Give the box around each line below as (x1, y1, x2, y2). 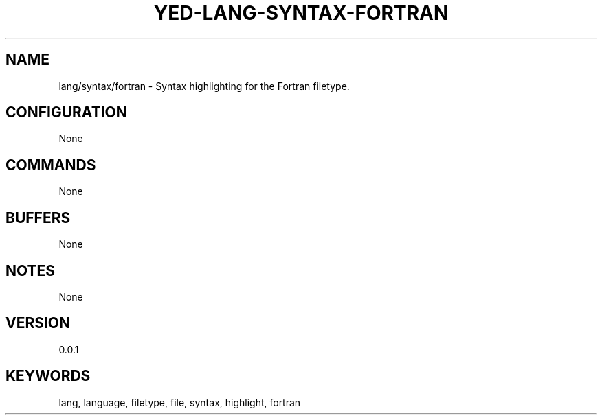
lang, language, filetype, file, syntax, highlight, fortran (58, 396, 301, 408)
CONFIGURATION (5, 104, 127, 121)
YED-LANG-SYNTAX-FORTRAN (153, 1, 449, 25)
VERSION (5, 314, 71, 332)
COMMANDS (5, 156, 96, 174)
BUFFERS (5, 209, 71, 226)
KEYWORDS (5, 367, 91, 385)
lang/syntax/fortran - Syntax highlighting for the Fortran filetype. (58, 80, 350, 92)
